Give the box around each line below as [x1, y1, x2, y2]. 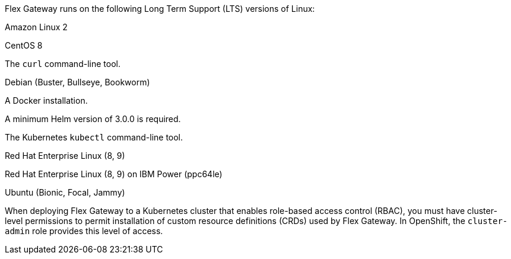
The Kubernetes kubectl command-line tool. [5, 132, 183, 142]
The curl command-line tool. [5, 59, 120, 69]
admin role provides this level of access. [5, 226, 163, 236]
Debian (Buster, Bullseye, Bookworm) [5, 77, 150, 87]
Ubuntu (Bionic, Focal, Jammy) [5, 187, 125, 197]
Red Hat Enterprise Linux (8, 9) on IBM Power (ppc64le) [5, 169, 223, 179]
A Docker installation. [5, 95, 88, 105]
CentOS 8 [5, 40, 43, 50]
